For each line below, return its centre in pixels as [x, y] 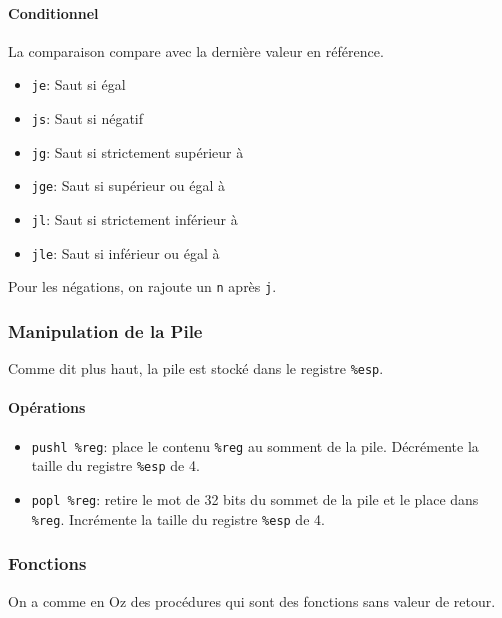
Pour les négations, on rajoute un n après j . [142, 286]
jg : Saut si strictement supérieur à [137, 151]
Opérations [47, 407]
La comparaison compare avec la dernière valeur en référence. [196, 50]
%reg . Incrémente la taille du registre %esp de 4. [178, 518]
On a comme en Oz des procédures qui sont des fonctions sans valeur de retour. [252, 600]
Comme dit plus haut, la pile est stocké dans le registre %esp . [196, 368]
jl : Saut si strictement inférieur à [134, 219]
